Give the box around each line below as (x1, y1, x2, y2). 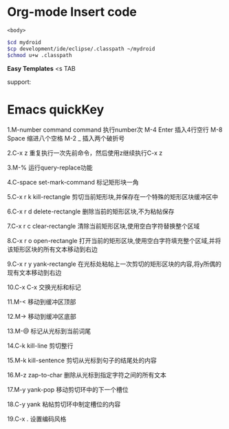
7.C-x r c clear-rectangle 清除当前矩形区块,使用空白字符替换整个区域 (7, 222, 200, 230)
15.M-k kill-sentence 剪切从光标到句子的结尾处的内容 (7, 356, 157, 364)
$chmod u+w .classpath (7, 52, 72, 59)
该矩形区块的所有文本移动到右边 (7, 245, 98, 253)
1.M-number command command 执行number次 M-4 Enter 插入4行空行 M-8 (7, 125, 223, 134)
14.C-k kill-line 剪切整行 (7, 342, 74, 350)
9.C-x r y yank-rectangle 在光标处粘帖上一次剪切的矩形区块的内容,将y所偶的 (7, 260, 222, 268)
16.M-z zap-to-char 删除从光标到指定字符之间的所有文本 (7, 370, 166, 379)
